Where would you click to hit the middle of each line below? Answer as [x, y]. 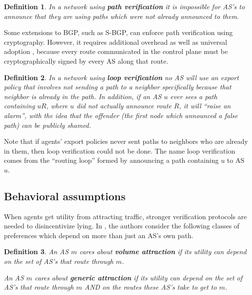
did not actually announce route [124, 106]
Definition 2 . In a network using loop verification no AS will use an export [121, 77]
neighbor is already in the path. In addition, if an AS [83, 96]
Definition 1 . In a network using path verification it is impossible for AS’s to [125, 6]
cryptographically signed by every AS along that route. [86, 61]
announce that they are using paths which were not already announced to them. [122, 16]
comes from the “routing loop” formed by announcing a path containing [111, 160]
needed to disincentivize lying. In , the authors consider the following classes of [122, 226]
